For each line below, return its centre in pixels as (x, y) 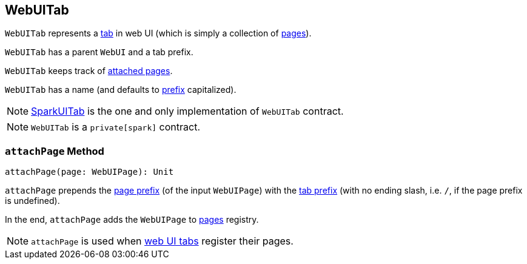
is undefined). (32, 201)
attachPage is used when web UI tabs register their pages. (162, 241)
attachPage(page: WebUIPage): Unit (89, 172)
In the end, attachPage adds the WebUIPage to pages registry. (132, 220)
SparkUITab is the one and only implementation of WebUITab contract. (187, 111)
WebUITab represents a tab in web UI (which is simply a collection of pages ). (158, 33)
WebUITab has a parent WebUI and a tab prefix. (99, 52)
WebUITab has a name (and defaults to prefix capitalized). (121, 90)
